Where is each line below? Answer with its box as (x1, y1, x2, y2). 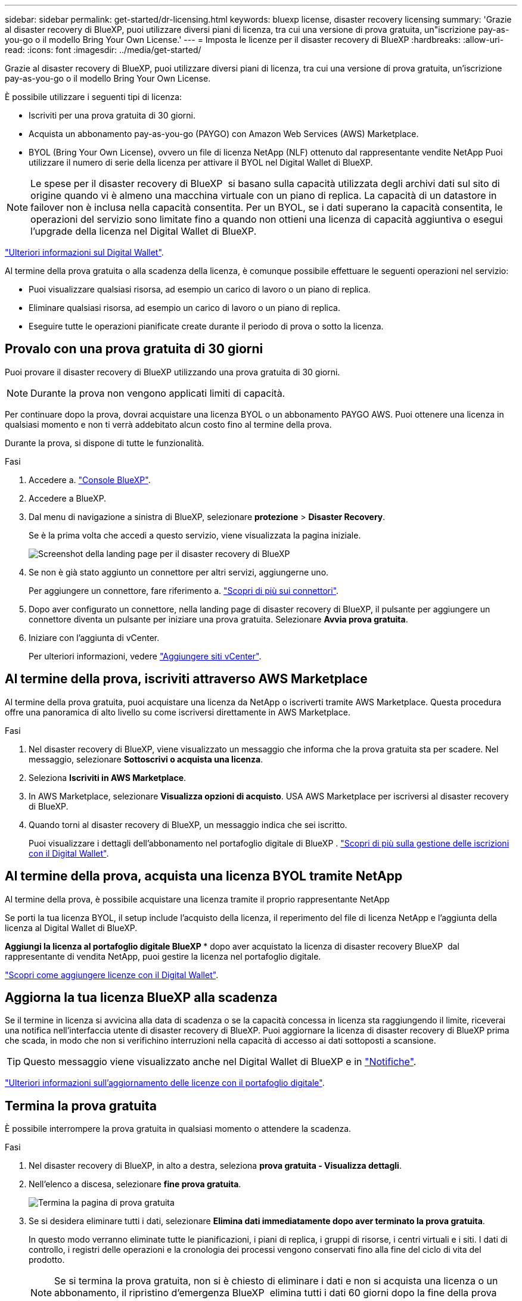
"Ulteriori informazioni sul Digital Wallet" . (5, 247, 164, 257)
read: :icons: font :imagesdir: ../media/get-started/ (5, 45, 201, 55)
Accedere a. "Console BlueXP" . (29, 474, 151, 485)
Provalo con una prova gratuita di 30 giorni (5, 341, 263, 357)
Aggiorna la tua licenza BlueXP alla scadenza (5, 989, 278, 1005)
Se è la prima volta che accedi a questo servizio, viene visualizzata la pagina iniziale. (29, 530, 361, 540)
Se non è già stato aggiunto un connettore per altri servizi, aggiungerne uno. (29, 567, 329, 577)
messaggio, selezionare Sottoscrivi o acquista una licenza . (29, 754, 263, 764)
